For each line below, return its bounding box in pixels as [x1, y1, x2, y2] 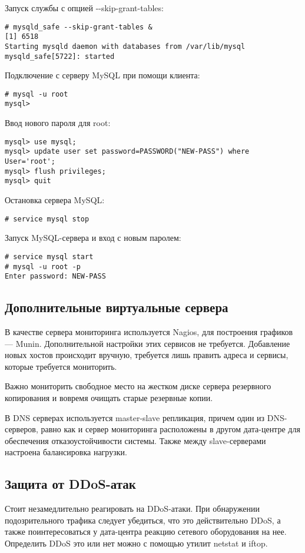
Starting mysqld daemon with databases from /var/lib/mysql [5, 42, 246, 51]
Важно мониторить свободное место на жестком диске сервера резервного [5, 380, 271, 392]
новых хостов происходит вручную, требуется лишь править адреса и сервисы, [5, 349, 289, 361]
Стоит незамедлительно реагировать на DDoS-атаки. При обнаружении [5, 502, 260, 515]
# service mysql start [5, 252, 94, 261]
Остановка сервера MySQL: [5, 194, 105, 206]
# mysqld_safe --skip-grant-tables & [5, 22, 152, 31]
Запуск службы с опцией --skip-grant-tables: [5, 2, 164, 14]
